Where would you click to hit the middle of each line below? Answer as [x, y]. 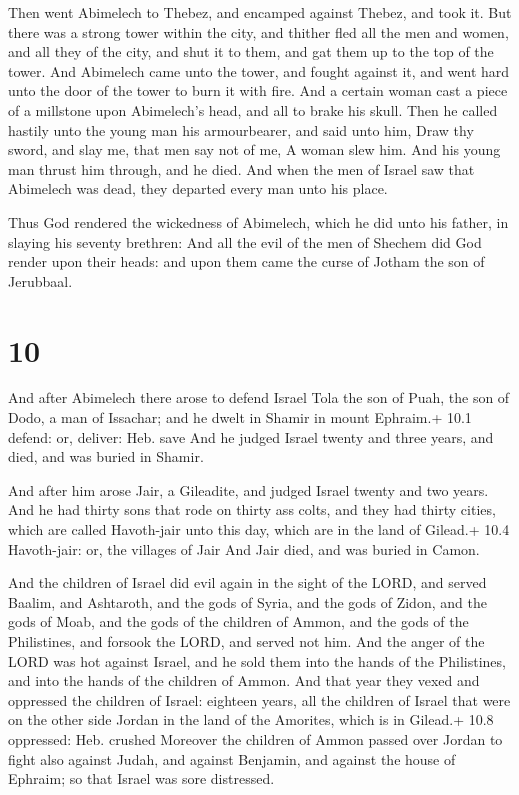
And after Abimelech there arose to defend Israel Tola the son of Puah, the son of [259, 397]
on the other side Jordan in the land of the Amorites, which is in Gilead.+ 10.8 [251, 719]
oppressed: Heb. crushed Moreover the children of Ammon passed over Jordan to [255, 738]
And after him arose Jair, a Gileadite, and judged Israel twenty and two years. [248, 489]
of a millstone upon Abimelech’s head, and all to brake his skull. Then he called [253, 109]
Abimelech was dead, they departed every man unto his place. [198, 188]
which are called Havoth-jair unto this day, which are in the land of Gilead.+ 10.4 [259, 529]
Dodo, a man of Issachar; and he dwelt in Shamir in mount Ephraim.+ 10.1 [240, 417]
